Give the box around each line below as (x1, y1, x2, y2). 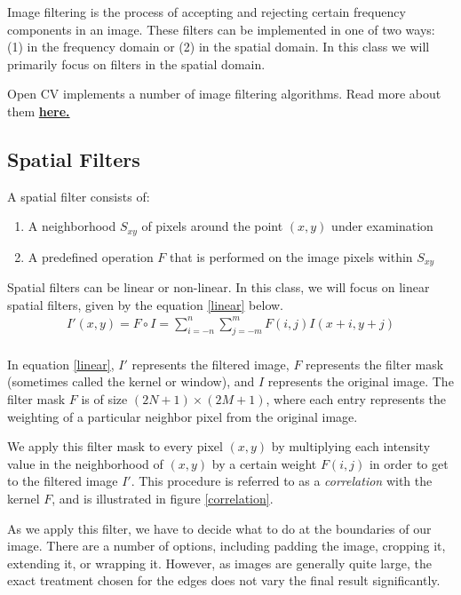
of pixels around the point (141, 217, 283, 235)
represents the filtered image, (131, 354, 290, 373)
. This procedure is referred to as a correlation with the (131, 472, 433, 490)
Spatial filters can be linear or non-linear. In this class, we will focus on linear (7, 278, 430, 297)
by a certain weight (211, 454, 317, 472)
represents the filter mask (306, 354, 444, 373)
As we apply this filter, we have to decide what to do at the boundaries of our (7, 519, 432, 537)
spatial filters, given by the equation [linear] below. (7, 295, 283, 313)
